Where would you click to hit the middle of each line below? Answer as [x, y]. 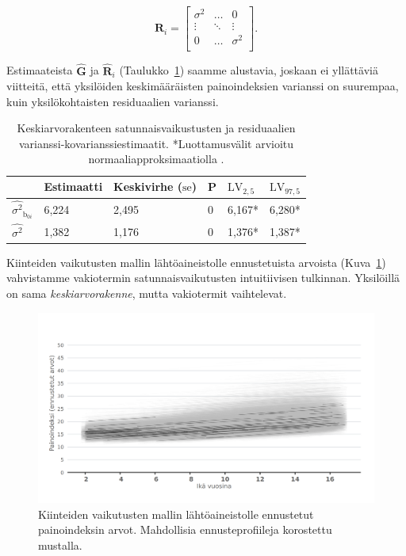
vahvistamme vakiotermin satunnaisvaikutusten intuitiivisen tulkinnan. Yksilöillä [203, 278]
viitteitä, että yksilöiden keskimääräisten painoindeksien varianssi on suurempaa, [203, 86]
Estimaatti [73, 187]
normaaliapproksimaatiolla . [156, 159]
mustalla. [60, 545]
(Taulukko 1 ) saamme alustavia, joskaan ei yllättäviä [249, 70]
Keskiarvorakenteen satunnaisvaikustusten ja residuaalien [156, 128]
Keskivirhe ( [148, 187]
